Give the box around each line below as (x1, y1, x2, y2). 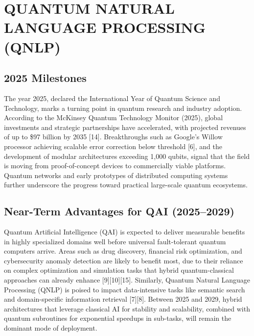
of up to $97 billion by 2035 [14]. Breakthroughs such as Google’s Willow (4, 131, 223, 142)
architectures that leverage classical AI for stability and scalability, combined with (4, 303, 250, 313)
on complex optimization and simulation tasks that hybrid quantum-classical (4, 265, 234, 275)
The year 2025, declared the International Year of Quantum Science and (4, 93, 220, 103)
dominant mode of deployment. (4, 323, 97, 333)
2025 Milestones (4, 70, 87, 85)
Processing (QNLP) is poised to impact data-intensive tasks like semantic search (4, 284, 245, 294)
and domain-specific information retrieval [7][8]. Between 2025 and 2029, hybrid (4, 294, 242, 304)
